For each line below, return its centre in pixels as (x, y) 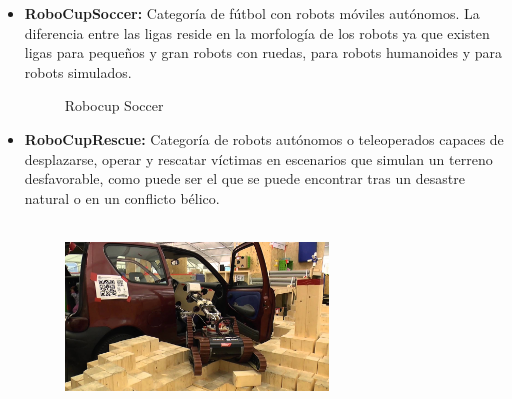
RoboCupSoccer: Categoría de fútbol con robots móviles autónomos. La (252, 13)
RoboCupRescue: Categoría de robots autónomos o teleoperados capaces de (264, 138)
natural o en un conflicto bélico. (122, 197)
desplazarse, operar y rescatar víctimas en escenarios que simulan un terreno (258, 158)
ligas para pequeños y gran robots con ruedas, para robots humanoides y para (263, 52)
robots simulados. (78, 71)
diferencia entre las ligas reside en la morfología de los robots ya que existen (257, 32)
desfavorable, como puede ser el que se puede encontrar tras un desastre (244, 178)
